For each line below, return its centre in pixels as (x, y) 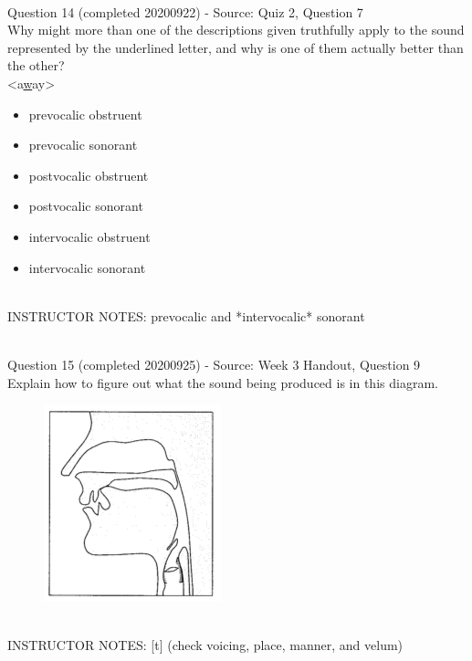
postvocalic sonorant (86, 206)
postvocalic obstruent (89, 175)
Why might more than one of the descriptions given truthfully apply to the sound (236, 30)
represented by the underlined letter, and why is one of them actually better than (236, 47)
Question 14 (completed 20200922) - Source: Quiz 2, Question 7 (185, 11)
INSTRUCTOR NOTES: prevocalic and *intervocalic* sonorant (186, 315)
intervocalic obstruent (89, 236)
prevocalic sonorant (83, 145)
